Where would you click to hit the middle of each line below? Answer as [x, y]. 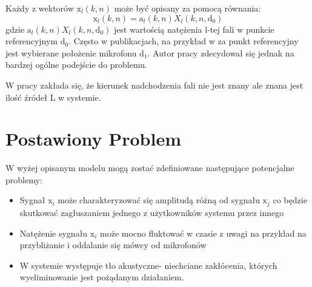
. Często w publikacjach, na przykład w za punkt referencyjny [184, 41]
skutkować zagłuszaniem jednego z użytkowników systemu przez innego [152, 212]
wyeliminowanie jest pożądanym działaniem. [102, 277]
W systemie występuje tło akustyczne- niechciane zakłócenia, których [148, 265]
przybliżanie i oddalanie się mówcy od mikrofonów [113, 245]
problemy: [24, 179]
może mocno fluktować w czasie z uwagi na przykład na [203, 233]
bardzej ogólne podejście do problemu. [76, 65]
